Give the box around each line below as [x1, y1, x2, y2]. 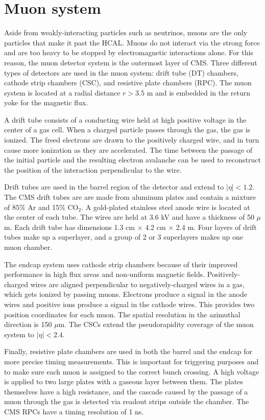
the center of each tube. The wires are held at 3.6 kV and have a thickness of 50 [4, 212, 254, 222]
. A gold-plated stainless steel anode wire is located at [81, 201, 250, 212]
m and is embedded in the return [147, 87, 251, 98]
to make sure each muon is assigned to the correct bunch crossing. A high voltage [4, 366, 259, 377]
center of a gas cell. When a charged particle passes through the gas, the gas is [4, 124, 251, 135]
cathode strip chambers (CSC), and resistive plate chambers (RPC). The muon [4, 77, 252, 88]
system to [4, 329, 34, 339]
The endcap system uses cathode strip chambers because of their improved [4, 259, 238, 269]
